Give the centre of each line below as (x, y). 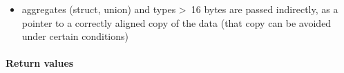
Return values (40, 63)
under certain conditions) (75, 36)
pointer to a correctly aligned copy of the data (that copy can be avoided (176, 22)
